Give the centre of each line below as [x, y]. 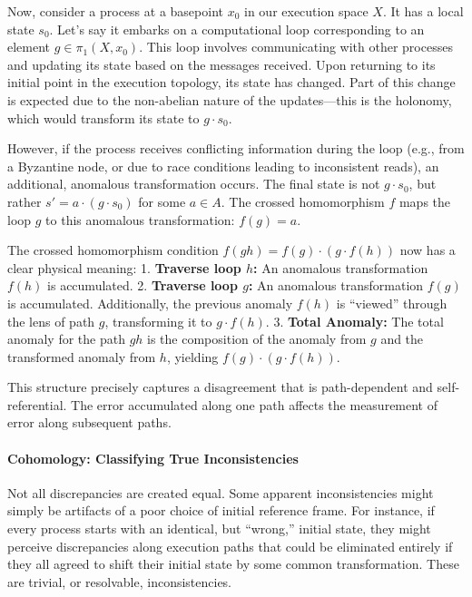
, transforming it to [158, 321]
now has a [428, 250]
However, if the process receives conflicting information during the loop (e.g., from [236, 148]
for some [162, 201]
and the [402, 339]
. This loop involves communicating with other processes [296, 47]
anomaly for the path [66, 339]
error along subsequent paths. [89, 422]
